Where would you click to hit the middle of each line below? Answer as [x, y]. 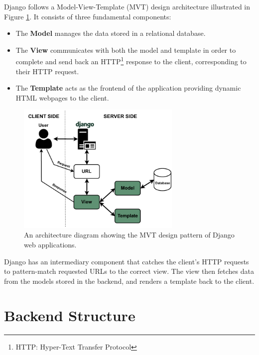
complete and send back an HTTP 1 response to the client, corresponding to [131, 61]
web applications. [50, 245]
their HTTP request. [47, 71]
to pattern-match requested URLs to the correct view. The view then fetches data [129, 271]
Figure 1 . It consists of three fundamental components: [88, 16]
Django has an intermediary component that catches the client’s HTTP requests [127, 261]
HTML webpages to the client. [62, 97]
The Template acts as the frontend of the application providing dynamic [128, 88]
